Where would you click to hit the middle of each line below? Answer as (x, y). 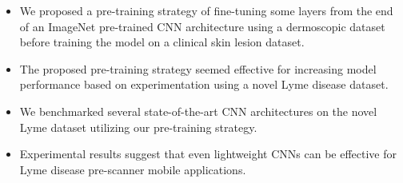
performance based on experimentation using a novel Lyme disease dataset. (204, 84)
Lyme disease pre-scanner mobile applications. (133, 169)
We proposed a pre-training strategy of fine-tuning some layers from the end (206, 10)
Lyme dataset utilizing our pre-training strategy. (138, 127)
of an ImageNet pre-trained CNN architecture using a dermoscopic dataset (202, 26)
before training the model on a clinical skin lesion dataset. (162, 42)
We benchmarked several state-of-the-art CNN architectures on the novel (198, 111)
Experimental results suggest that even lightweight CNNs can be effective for (208, 154)
